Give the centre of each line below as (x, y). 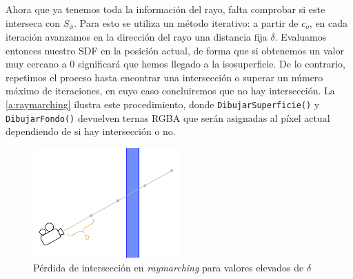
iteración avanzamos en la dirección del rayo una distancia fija (137, 37)
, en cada (329, 22)
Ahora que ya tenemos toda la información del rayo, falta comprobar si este (165, 9)
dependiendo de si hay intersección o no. (91, 131)
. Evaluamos (301, 37)
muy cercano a (36, 64)
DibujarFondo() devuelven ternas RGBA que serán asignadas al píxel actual (168, 117)
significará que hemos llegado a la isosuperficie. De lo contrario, (212, 64)
